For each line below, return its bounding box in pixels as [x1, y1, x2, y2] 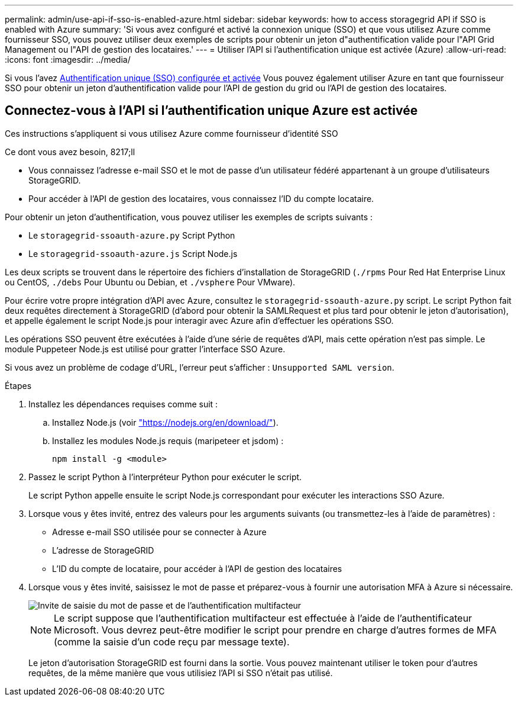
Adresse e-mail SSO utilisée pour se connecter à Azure [52, 526, 267, 537]
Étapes [5, 380, 32, 391]
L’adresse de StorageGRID [52, 545, 154, 555]
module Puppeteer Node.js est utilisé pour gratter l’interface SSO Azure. [5, 343, 286, 354]
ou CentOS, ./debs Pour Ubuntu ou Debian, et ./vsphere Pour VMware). [5, 276, 296, 287]
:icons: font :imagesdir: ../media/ [5, 54, 131, 65]
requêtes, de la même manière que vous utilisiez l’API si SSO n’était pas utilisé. [28, 667, 333, 678]
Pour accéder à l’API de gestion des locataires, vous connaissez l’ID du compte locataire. [28, 193, 374, 204]
